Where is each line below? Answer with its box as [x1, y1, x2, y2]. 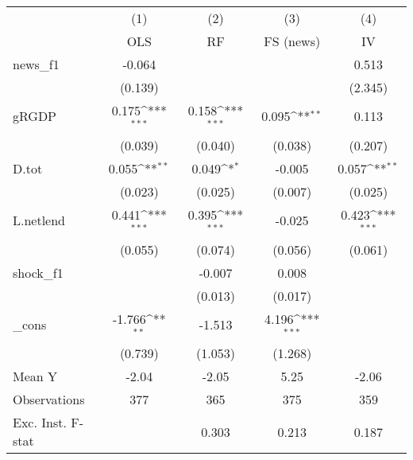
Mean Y [13, 367, 58, 386]
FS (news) [264, 32, 321, 50]
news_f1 [13, 55, 60, 73]
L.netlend [13, 211, 66, 230]
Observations [13, 390, 85, 409]
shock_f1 [13, 263, 64, 282]
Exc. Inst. [13, 413, 67, 432]
